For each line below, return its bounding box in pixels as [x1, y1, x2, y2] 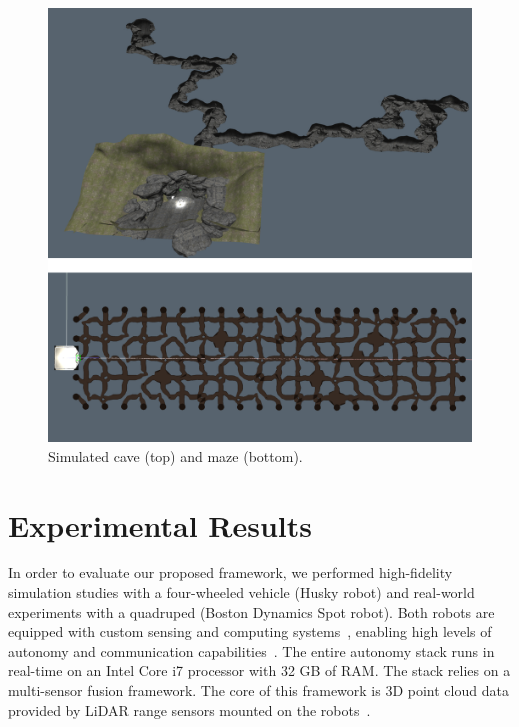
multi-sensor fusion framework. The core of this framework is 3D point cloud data [8, 680, 509, 701]
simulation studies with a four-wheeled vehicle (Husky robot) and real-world [8, 582, 475, 603]
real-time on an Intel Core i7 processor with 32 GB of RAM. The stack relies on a [8, 660, 511, 681]
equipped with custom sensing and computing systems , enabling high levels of [8, 621, 492, 642]
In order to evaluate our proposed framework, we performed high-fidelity [8, 562, 453, 583]
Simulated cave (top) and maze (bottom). [48, 445, 303, 466]
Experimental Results [8, 504, 312, 545]
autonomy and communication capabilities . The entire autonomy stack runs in [8, 640, 495, 661]
